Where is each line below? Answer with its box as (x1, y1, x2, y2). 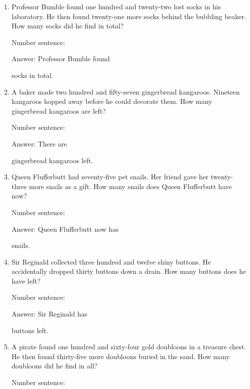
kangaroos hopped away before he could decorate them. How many (11, 96, 212, 106)
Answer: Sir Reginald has (11, 309, 88, 319)
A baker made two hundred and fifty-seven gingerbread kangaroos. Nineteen (11, 86, 240, 97)
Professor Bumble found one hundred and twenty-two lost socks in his (11, 1, 221, 11)
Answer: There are (11, 138, 67, 148)
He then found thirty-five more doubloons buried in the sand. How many (11, 351, 230, 361)
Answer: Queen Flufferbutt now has (11, 223, 119, 234)
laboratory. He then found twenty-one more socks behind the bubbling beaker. (11, 11, 246, 21)
